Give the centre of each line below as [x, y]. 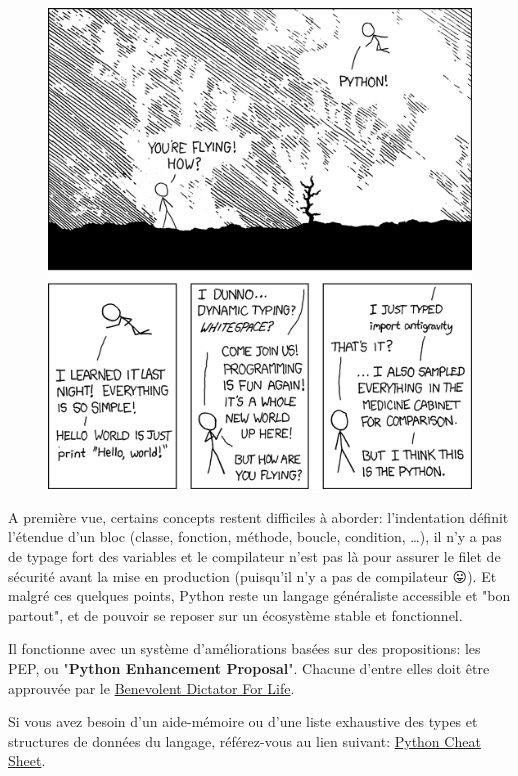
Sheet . [27, 760]
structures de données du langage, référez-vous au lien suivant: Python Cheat [244, 740]
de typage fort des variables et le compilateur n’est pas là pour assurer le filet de [254, 556]
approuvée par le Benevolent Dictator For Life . [151, 687]
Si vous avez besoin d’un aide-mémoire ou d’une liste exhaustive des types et [243, 721]
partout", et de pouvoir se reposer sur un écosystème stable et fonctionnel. [235, 614]
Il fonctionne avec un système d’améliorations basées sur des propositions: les [244, 648]
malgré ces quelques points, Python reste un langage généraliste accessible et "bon [259, 595]
